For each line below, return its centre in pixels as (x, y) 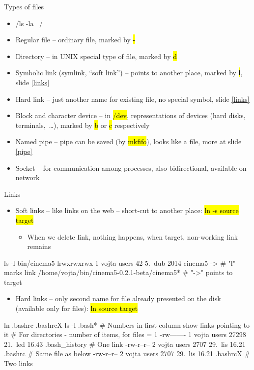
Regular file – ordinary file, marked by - (75, 40)
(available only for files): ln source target (77, 308)
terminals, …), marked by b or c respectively (83, 125)
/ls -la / (29, 23)
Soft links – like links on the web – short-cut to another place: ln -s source (127, 210)
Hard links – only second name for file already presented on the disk (118, 298)
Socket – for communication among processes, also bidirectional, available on (131, 168)
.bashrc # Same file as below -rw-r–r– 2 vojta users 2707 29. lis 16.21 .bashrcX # (127, 354)
